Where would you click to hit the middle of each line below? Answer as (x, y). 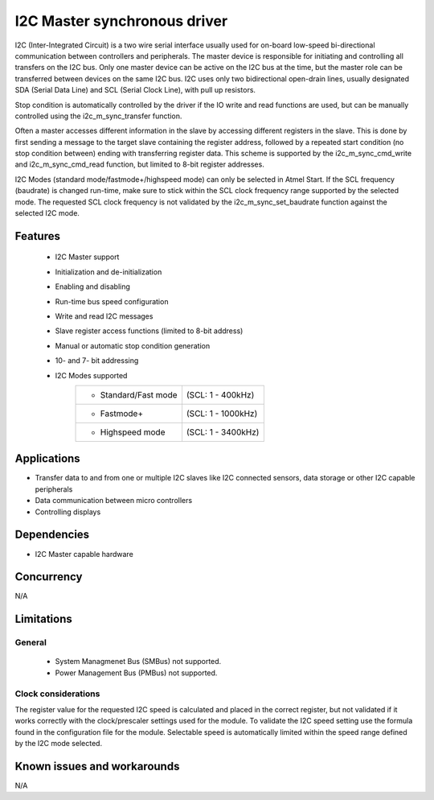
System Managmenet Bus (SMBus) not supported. (138, 662)
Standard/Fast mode (139, 394)
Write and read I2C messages (104, 316)
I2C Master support (87, 257)
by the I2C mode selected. (59, 744)
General (31, 642)
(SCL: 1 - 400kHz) (220, 394)
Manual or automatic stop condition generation (133, 345)
